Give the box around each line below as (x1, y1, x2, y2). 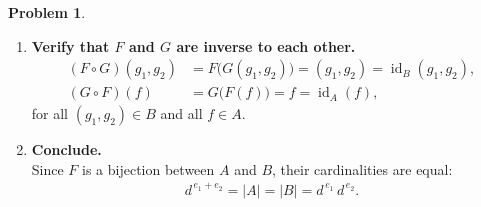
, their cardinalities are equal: (272, 158, 453, 179)
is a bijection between (82, 158, 215, 179)
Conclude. (31, 139, 102, 160)
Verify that (31, 35, 110, 56)
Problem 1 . (8, 2, 86, 22)
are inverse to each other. (176, 35, 356, 56)
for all (31, 103, 69, 124)
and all (160, 103, 203, 124)
